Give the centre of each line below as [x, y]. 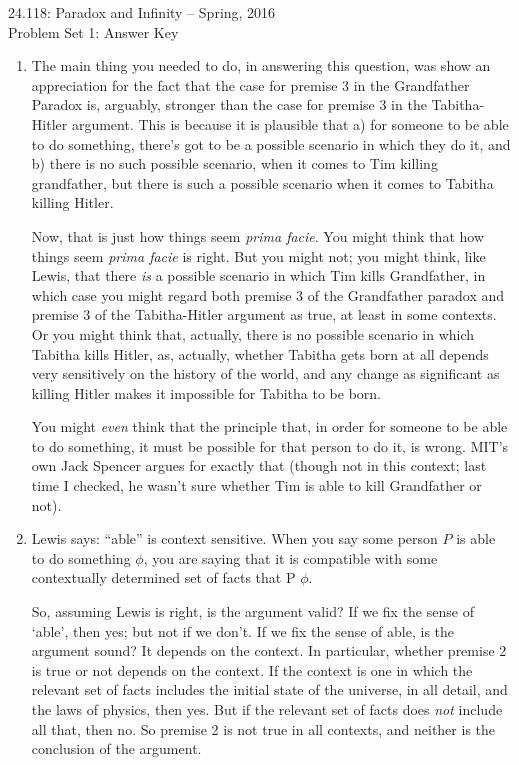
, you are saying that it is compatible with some [290, 557]
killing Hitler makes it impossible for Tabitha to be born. [206, 392]
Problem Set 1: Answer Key [93, 31]
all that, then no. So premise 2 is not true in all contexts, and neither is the [263, 728]
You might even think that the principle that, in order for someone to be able [269, 426]
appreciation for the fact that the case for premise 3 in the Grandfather [250, 84]
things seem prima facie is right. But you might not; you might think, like [258, 255]
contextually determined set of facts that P [163, 577]
